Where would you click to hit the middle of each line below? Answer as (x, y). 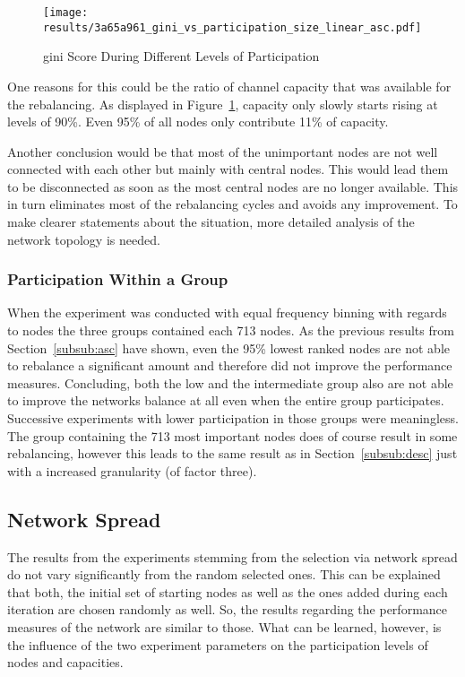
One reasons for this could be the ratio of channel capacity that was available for (229, 86)
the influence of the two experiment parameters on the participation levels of (218, 644)
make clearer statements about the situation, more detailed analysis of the (211, 222)
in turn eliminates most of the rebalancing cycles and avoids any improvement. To (232, 204)
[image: (66, 13)
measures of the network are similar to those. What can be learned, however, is (224, 626)
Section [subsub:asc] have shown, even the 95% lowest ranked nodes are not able (229, 347)
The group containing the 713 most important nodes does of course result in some (232, 435)
